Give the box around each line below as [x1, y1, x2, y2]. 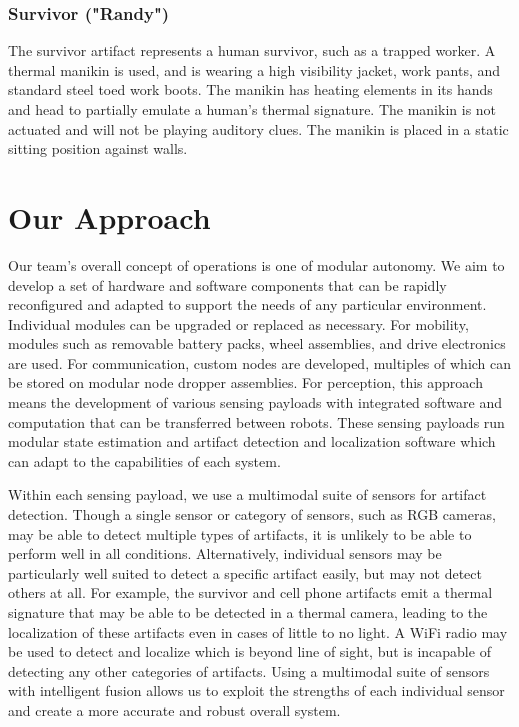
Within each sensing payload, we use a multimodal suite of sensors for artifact [8, 484, 487, 505]
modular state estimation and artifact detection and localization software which [8, 431, 496, 452]
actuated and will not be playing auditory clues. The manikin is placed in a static [8, 118, 509, 139]
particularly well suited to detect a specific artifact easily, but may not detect [8, 562, 482, 583]
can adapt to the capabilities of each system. [8, 450, 281, 471]
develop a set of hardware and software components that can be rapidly [8, 274, 447, 295]
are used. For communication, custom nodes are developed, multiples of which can [8, 352, 512, 373]
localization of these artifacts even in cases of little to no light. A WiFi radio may [8, 621, 508, 642]
